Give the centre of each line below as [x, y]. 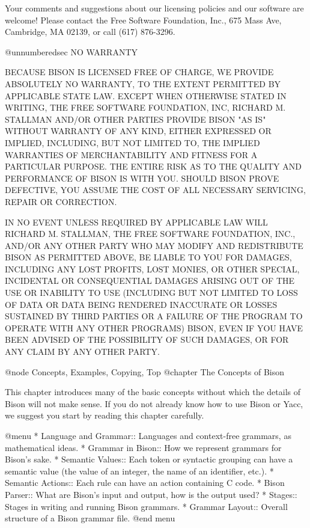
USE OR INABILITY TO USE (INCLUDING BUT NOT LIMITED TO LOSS [151, 293]
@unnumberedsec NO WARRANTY [71, 51]
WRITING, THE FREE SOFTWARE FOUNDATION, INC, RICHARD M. [145, 107]
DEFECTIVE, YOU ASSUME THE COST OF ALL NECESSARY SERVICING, [155, 190]
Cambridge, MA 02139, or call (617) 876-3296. [90, 32]
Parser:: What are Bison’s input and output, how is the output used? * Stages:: [151, 494]
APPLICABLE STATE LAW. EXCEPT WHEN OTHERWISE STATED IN [146, 95]
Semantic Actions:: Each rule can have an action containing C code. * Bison [145, 483]
